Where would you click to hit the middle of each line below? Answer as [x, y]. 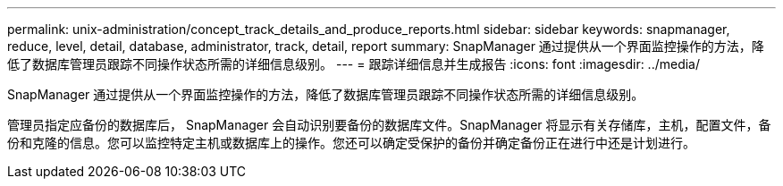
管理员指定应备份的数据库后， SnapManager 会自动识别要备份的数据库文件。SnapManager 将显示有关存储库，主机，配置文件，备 [389, 125]
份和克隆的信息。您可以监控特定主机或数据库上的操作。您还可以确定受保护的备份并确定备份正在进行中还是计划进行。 [351, 143]
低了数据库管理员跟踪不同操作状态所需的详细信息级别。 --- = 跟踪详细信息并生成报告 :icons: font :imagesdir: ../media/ [354, 64]
